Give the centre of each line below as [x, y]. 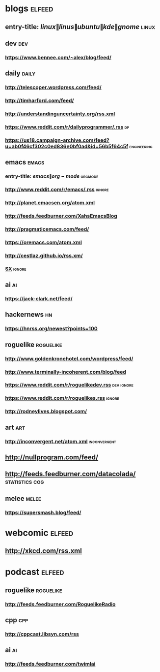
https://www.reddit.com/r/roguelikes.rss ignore [62, 398]
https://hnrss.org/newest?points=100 [52, 329]
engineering [141, 146]
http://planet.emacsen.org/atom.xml [50, 203]
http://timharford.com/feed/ [40, 100]
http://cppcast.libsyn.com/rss [42, 634]
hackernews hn [29, 315]
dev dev [17, 43]
